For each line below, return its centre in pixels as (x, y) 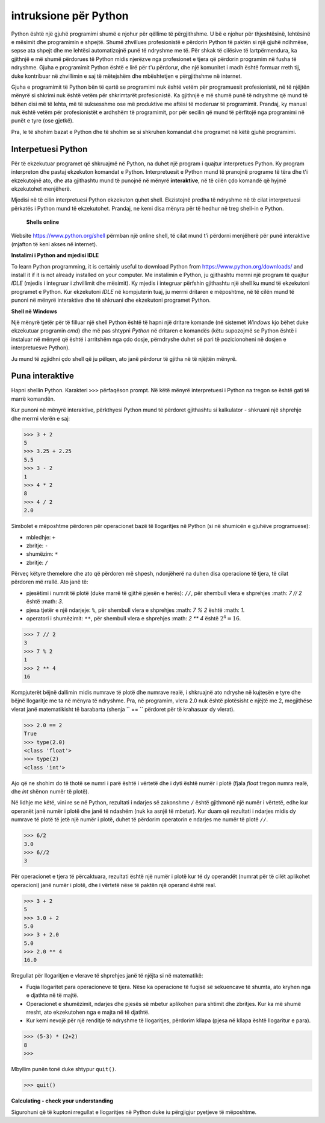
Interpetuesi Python (49, 149)
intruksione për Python (70, 16)
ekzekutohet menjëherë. (41, 189)
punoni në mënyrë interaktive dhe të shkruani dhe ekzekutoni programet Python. (111, 300)
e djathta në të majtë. (52, 995)
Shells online (43, 222)
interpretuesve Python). (41, 348)
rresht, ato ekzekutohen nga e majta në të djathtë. (88, 1012)
